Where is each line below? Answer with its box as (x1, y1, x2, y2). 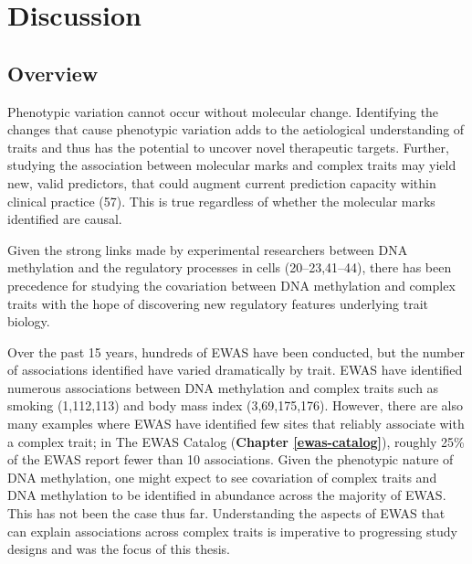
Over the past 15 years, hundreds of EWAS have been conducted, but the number (7, 342, 466, 361)
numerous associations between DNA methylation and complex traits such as (7, 378, 439, 397)
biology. (7, 312, 50, 331)
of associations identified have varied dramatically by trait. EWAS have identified (7, 360, 463, 379)
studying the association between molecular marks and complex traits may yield (7, 155, 456, 175)
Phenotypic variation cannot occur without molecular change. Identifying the (7, 101, 439, 121)
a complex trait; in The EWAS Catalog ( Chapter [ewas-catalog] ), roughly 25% (7, 431, 465, 451)
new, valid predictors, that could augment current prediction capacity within (7, 173, 436, 192)
